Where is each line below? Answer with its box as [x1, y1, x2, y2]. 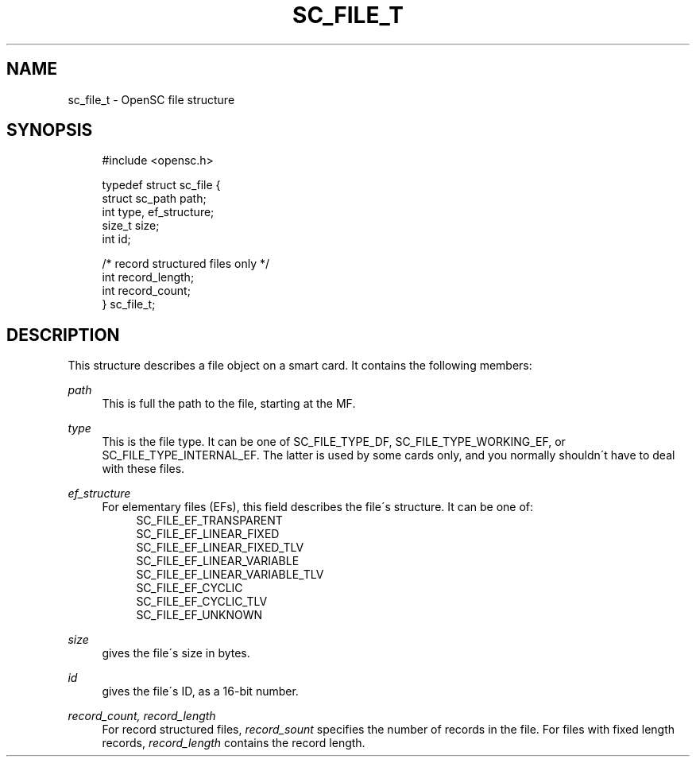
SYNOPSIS [6, 120, 93, 141]
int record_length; [102, 270, 195, 285]
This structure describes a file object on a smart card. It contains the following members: [68, 358, 532, 373]
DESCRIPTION [6, 324, 120, 345]
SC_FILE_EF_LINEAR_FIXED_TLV [136, 540, 304, 555]
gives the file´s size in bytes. [102, 646, 250, 660]
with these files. [102, 462, 185, 476]
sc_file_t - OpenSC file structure [68, 92, 235, 107]
